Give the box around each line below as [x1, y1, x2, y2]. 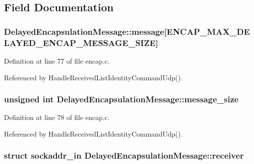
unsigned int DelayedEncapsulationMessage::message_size [4, 93, 239, 105]
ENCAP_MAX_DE [167, 25, 250, 37]
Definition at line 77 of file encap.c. [4, 55, 110, 66]
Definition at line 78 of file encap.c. [4, 112, 110, 122]
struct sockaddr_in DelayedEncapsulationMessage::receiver [4, 149, 244, 162]
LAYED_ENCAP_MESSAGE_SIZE [4, 36, 156, 48]
